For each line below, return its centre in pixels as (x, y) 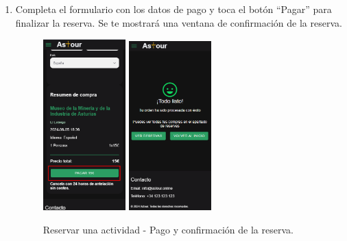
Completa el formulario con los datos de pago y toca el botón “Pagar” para (173, 9)
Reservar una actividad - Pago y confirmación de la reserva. (168, 229)
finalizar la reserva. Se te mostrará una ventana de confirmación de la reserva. (179, 22)
